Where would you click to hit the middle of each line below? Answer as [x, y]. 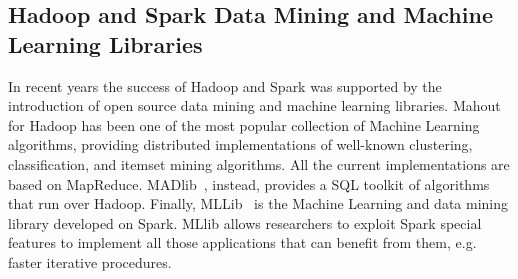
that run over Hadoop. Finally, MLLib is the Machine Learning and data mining [258, 203]
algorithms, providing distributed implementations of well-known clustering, [240, 144]
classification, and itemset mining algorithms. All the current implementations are [259, 163]
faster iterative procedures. [90, 261]
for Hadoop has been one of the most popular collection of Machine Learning [244, 124]
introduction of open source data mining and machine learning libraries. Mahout [254, 105]
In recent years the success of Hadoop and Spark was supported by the [225, 85]
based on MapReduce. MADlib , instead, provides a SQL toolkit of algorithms [249, 183]
